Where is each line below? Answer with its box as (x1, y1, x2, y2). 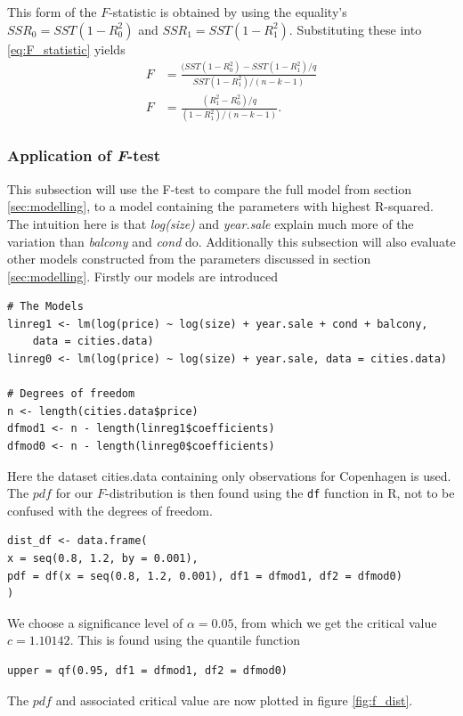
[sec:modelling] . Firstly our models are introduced (7, 266, 278, 285)
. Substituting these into (288, 20, 422, 38)
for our (55, 484, 93, 502)
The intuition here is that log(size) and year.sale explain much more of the (7, 214, 414, 232)
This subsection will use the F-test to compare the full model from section (7, 179, 412, 198)
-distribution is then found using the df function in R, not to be (105, 484, 455, 502)
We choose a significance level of (7, 613, 183, 631)
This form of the (7, 3, 97, 20)
